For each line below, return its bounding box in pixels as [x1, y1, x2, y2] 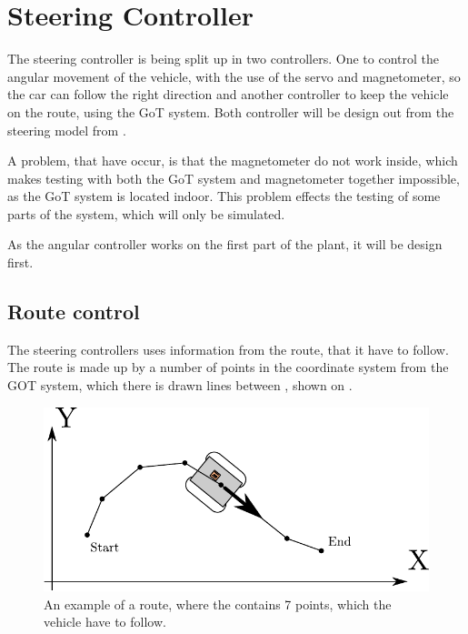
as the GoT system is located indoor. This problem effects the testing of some [7, 186, 441, 206]
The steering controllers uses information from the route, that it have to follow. [7, 339, 449, 358]
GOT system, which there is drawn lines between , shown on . [7, 376, 353, 395]
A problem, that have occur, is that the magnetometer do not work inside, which [7, 151, 458, 170]
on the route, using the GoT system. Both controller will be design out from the [7, 102, 454, 121]
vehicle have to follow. [44, 612, 166, 631]
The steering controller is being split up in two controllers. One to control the [7, 49, 439, 68]
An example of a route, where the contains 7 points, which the [44, 594, 392, 613]
